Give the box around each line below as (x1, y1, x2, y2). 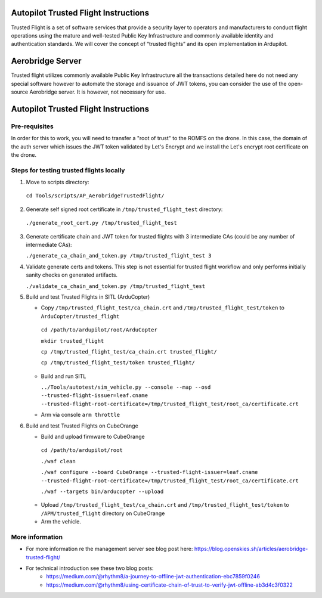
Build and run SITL (41, 373, 86, 380)
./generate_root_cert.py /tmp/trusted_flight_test (26, 219, 177, 227)
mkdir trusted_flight (41, 337, 104, 344)
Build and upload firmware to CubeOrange (41, 433, 145, 441)
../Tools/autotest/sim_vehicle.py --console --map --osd (41, 384, 211, 391)
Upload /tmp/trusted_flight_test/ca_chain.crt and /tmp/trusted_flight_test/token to (41, 501, 289, 509)
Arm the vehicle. (41, 518, 82, 525)
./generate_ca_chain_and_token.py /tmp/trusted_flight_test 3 (26, 252, 212, 259)
